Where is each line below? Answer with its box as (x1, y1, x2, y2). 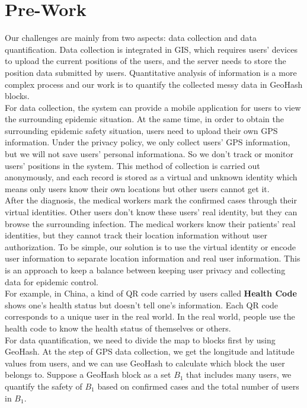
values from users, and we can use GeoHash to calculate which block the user (5, 356, 285, 369)
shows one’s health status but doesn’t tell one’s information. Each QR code (5, 298, 279, 311)
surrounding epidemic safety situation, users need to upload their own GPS (5, 124, 278, 136)
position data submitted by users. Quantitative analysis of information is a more (5, 66, 297, 78)
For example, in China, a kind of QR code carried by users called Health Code (5, 287, 297, 299)
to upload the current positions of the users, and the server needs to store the (5, 55, 286, 67)
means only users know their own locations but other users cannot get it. (5, 182, 270, 195)
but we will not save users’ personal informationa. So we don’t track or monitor (5, 148, 294, 160)
